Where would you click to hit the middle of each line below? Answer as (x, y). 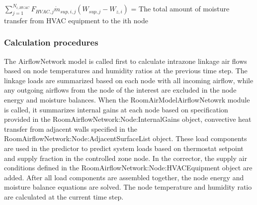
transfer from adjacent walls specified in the (71, 128)
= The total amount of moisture (180, 9)
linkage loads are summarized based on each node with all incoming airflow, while (129, 80)
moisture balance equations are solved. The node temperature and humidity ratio (128, 187)
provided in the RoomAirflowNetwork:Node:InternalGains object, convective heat (128, 119)
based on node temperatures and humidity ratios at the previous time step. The (126, 71)
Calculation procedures (51, 42)
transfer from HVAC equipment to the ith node (76, 20)
